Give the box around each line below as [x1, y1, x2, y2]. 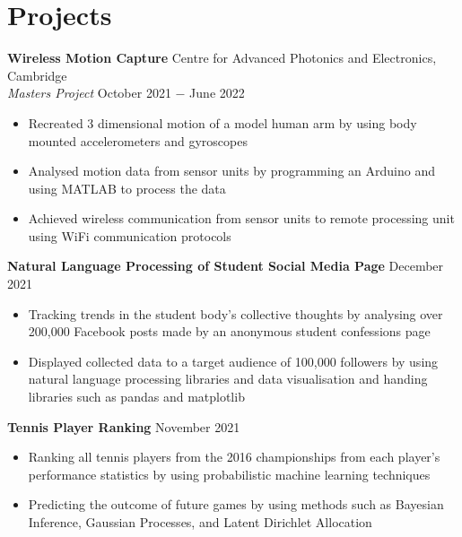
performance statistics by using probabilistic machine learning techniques [28, 464, 431, 483]
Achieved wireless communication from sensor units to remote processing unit [28, 209, 455, 228]
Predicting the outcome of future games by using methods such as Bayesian [28, 495, 444, 514]
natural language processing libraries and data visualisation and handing [28, 369, 428, 388]
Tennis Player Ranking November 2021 [7, 417, 240, 436]
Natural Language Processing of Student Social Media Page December [7, 256, 444, 275]
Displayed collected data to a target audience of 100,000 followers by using [28, 351, 439, 370]
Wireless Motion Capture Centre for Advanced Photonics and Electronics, [7, 48, 437, 67]
